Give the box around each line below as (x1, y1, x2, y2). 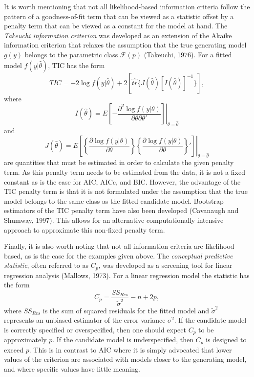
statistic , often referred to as (4, 260, 89, 270)
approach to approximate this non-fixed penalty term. (4, 224, 165, 235)
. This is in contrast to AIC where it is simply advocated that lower (29, 344, 232, 354)
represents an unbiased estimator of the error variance (4, 315, 166, 325)
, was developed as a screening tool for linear (98, 260, 233, 270)
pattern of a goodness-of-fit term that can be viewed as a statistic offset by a (4, 11, 234, 21)
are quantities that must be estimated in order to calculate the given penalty (4, 157, 234, 167)
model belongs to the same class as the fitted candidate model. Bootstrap (4, 195, 224, 206)
